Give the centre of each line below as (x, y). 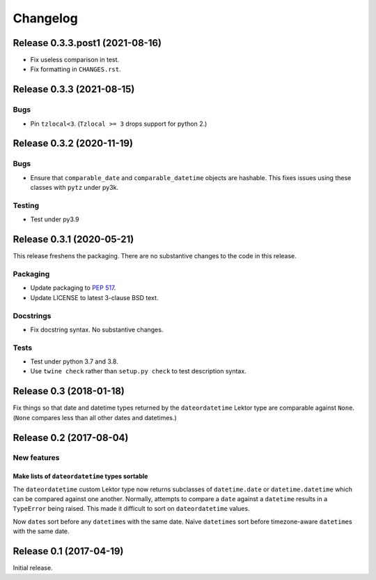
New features (36, 458)
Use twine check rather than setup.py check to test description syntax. (138, 371)
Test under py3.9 (55, 219)
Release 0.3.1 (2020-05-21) (73, 240)
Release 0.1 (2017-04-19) (68, 551)
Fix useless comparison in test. (75, 60)
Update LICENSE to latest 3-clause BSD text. (94, 297)
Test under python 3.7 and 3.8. (74, 362)
